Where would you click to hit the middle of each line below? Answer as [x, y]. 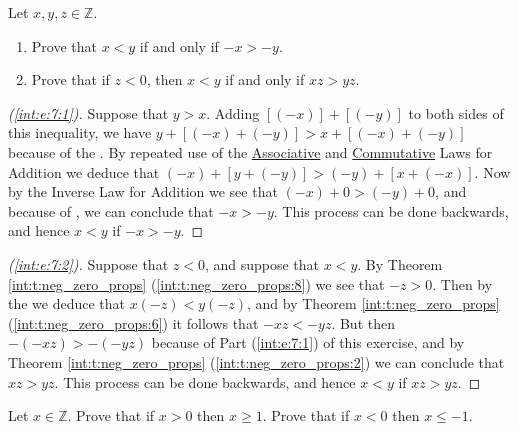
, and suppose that [262, 263]
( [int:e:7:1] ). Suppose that [88, 112]
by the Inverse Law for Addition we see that [143, 191]
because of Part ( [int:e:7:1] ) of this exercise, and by [308, 342]
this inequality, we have [80, 132]
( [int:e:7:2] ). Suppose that [88, 263]
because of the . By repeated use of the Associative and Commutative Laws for [250, 151]
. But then [363, 322]
